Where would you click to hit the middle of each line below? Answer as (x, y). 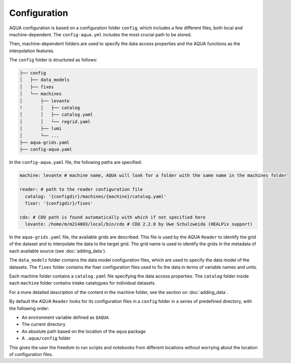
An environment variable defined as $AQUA (65, 317)
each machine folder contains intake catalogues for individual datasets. (82, 283)
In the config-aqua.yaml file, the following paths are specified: (76, 162)
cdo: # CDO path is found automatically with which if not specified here (113, 217)
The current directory (43, 324)
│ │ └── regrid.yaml (55, 121)
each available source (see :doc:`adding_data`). (58, 251)
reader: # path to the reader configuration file (81, 189)
